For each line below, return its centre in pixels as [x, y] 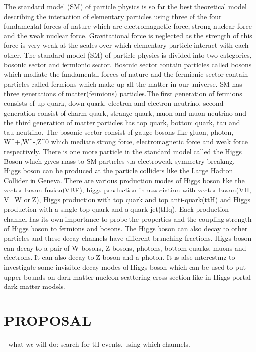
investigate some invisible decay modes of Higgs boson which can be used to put [125, 267]
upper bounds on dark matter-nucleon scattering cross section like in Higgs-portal [127, 276]
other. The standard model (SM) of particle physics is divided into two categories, [128, 54]
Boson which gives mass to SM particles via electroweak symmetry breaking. [119, 161]
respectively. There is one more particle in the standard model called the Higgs [123, 151]
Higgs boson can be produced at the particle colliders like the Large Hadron [119, 171]
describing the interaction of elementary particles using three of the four [113, 16]
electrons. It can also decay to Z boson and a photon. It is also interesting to [120, 257]
